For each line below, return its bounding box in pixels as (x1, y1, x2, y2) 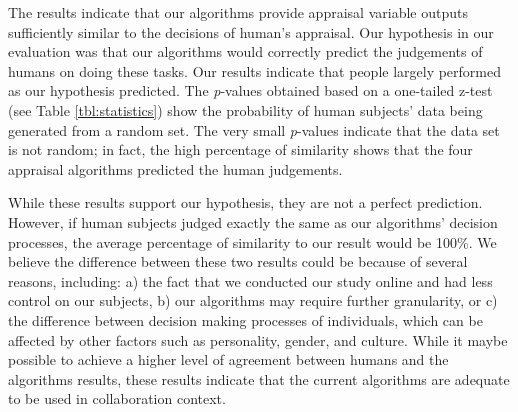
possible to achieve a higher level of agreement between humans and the (8, 349, 449, 370)
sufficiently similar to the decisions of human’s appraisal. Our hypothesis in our (8, 21, 494, 42)
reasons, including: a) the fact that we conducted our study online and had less (8, 270, 493, 291)
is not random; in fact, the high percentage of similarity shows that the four (8, 139, 473, 160)
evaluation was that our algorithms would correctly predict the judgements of (8, 41, 483, 62)
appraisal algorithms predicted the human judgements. (8, 158, 343, 179)
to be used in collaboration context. (8, 388, 226, 409)
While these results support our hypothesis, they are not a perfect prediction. (8, 192, 483, 213)
